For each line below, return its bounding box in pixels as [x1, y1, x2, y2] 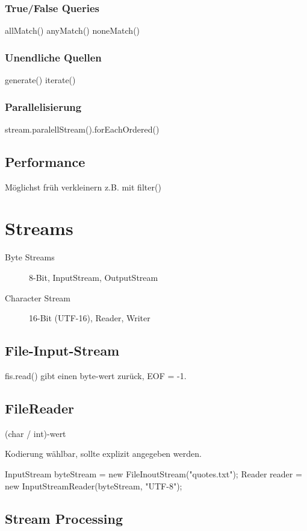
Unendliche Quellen [5, 49, 102, 64]
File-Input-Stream [5, 341, 120, 360]
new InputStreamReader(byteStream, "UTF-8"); [5, 479, 182, 492]
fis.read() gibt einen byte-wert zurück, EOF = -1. [5, 369, 187, 382]
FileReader [5, 398, 75, 417]
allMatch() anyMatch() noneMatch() [5, 24, 140, 37]
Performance [5, 152, 85, 171]
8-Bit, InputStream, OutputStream [29, 271, 158, 283]
